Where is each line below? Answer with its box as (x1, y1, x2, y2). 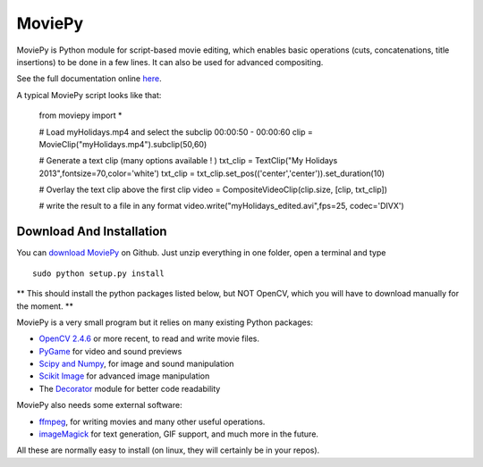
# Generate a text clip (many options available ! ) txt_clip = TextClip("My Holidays (38, 155, 338, 166)
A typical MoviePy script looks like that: (16, 89, 162, 100)
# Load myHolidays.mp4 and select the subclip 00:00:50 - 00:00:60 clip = (38, 126, 313, 138)
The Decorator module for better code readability (38, 383, 221, 394)
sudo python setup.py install (32, 268, 165, 279)
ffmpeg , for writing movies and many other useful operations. (38, 416, 266, 427)
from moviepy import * (38, 110, 123, 121)
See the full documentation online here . (16, 73, 162, 84)
